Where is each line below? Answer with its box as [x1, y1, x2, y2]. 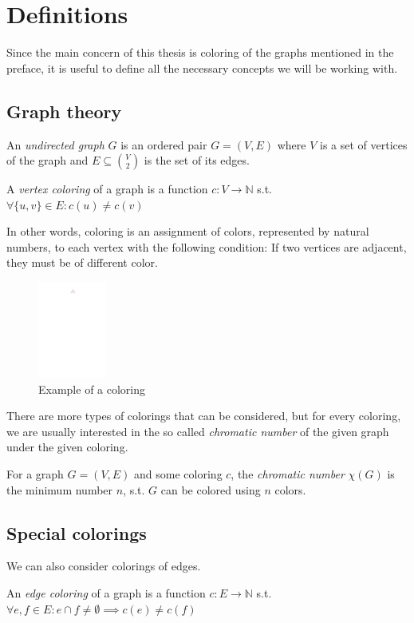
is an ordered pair [120, 136, 207, 153]
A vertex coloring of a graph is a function [6, 181, 208, 197]
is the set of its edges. [144, 152, 250, 169]
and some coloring [134, 466, 223, 482]
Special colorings [6, 520, 147, 545]
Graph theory [6, 98, 122, 123]
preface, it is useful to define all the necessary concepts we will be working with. [6, 59, 398, 76]
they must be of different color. [6, 254, 158, 271]
